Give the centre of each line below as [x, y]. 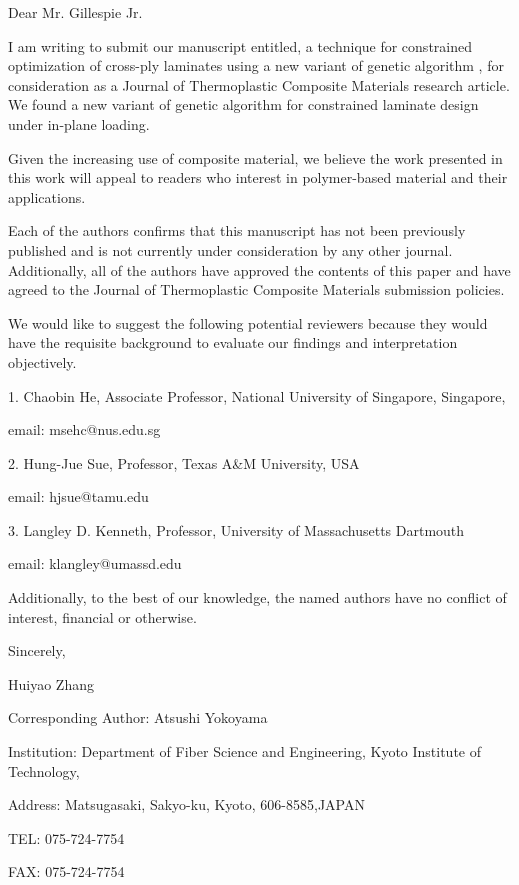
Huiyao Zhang [51, 683]
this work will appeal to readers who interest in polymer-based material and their [258, 177]
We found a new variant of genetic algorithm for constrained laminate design [243, 104]
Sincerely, [37, 650]
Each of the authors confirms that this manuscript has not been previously [237, 230]
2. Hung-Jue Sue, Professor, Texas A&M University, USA [184, 462]
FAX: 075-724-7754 [66, 871]
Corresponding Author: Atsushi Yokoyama [138, 717]
